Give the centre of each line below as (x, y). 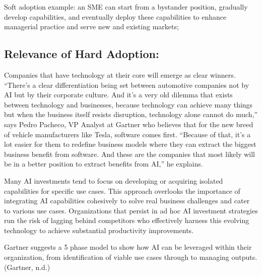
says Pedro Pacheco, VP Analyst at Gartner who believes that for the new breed (129, 124)
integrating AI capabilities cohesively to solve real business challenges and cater (127, 201)
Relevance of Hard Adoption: (82, 54)
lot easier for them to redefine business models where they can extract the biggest (130, 144)
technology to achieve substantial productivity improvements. (99, 230)
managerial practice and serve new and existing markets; (91, 26)
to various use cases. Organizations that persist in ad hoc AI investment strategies (131, 210)
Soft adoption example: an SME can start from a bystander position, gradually (126, 7)
